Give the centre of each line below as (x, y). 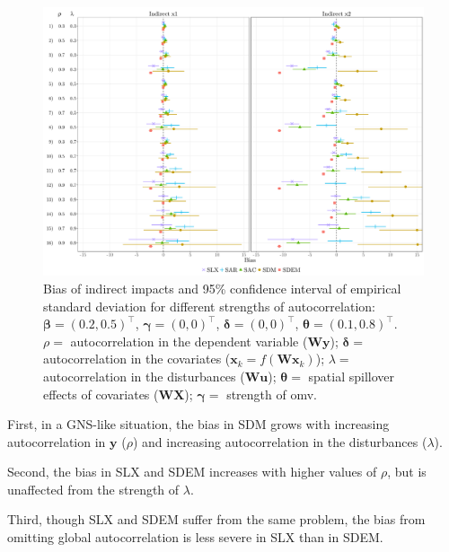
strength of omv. (272, 394)
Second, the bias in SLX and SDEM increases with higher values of (192, 472)
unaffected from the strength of (93, 489)
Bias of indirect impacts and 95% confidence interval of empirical (222, 288)
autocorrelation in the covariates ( (137, 359)
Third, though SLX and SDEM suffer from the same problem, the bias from (216, 519)
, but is (407, 472)
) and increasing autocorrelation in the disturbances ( (280, 441)
